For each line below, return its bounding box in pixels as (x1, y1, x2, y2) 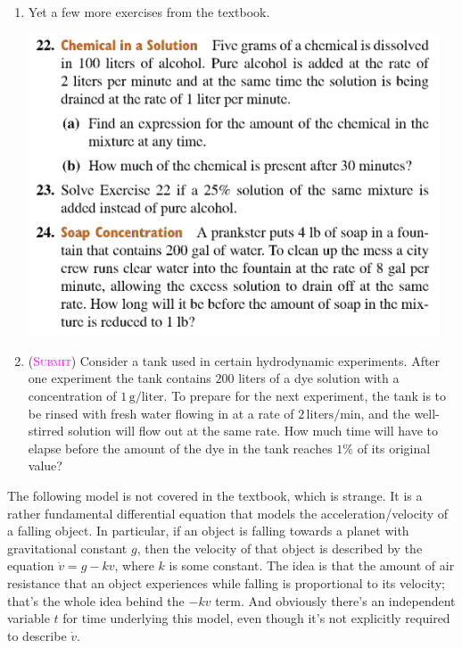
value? (28, 456, 62, 475)
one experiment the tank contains (28, 369, 211, 387)
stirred (28, 421, 64, 440)
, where (114, 556, 154, 575)
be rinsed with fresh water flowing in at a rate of (28, 403, 294, 422)
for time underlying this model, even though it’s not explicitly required (62, 609, 450, 627)
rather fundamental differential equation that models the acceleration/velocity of (7, 503, 449, 522)
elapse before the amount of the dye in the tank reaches (28, 438, 333, 457)
